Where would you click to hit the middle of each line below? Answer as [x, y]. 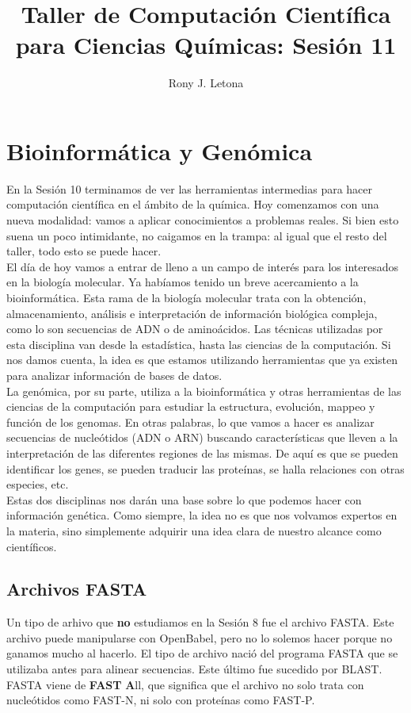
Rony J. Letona [206, 83]
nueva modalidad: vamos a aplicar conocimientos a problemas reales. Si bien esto [203, 220]
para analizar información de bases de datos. [114, 375]
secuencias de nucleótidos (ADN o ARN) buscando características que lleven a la [202, 437]
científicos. [32, 546]
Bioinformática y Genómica [160, 150]
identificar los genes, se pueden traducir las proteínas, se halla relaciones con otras [205, 468]
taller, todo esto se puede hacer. [84, 251]
